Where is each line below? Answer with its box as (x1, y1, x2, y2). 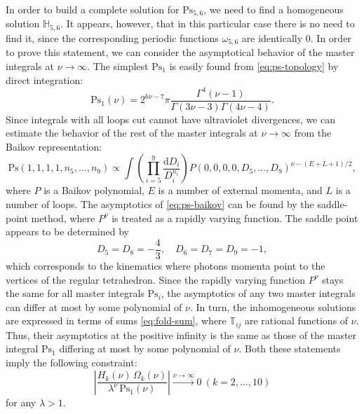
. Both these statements (238, 341, 341, 356)
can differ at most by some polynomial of (6, 299, 182, 314)
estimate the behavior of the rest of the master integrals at (6, 125, 258, 140)
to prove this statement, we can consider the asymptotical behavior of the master (6, 45, 355, 60)
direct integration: (6, 72, 83, 87)
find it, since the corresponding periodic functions (6, 30, 219, 45)
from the (294, 125, 332, 140)
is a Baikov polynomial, (43, 183, 144, 198)
